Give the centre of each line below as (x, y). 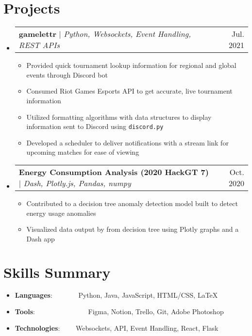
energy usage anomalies (61, 213)
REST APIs (39, 45)
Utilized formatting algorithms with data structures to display (119, 117)
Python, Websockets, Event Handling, (127, 34)
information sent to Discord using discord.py (95, 126)
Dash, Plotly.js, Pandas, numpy (77, 183)
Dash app (41, 238)
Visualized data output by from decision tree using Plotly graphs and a (133, 229)
